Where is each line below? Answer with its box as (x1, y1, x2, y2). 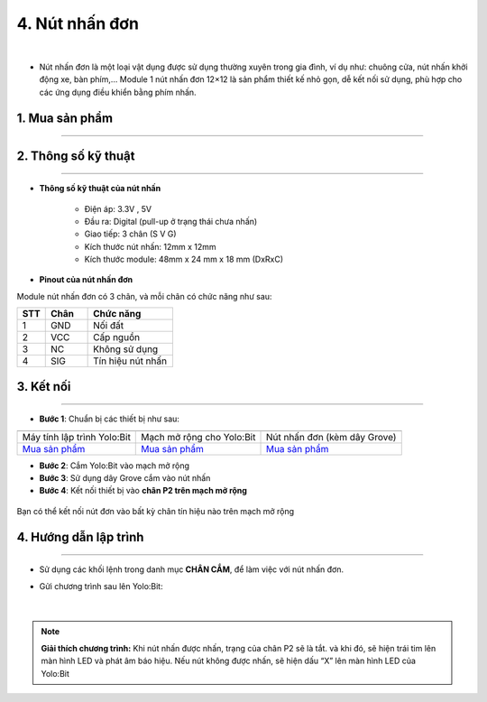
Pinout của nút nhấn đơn (39, 274, 133, 285)
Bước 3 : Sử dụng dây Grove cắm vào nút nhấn (39, 473, 211, 484)
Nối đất (93, 319, 124, 332)
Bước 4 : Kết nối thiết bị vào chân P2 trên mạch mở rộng (39, 485, 248, 496)
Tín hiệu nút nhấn (93, 355, 167, 367)
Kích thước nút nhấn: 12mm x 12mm (84, 241, 216, 252)
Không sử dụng (93, 343, 159, 356)
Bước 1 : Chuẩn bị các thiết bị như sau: (39, 413, 180, 424)
